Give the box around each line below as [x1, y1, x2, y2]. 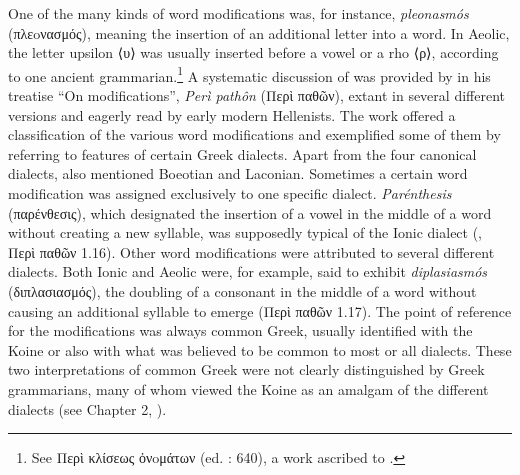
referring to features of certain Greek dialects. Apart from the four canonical [8, 143, 477, 164]
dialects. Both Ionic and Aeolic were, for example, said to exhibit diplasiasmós [8, 261, 488, 282]
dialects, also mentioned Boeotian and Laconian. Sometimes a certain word [8, 163, 468, 184]
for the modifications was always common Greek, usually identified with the [8, 320, 473, 341]
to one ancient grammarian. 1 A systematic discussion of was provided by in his [8, 62, 491, 86]
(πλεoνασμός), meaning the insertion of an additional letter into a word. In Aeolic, [8, 22, 510, 43]
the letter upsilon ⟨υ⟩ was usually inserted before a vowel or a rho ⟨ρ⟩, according [8, 42, 499, 63]
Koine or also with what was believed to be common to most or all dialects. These [8, 339, 512, 360]
